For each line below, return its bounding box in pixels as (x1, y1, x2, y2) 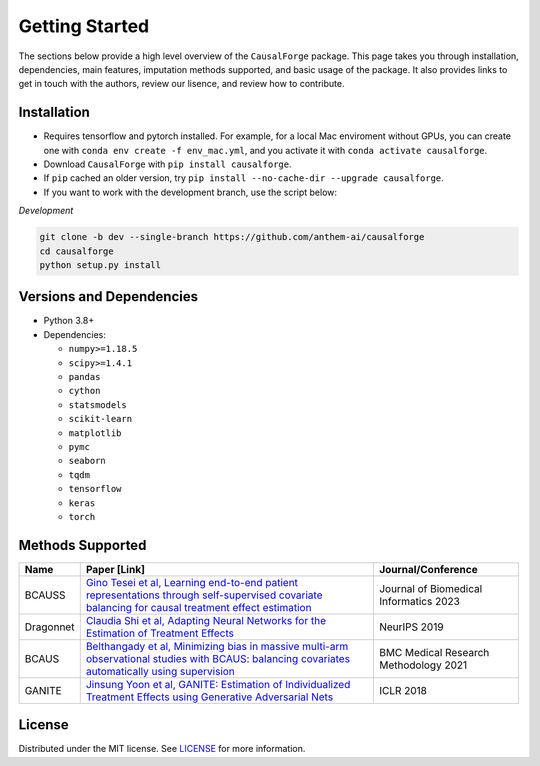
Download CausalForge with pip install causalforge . (43, 158, 292, 170)
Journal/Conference (378, 562, 479, 576)
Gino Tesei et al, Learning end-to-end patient (85, 575, 299, 589)
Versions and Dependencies (18, 288, 199, 305)
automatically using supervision (85, 664, 235, 678)
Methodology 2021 (378, 658, 468, 672)
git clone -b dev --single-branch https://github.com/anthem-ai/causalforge (39, 231, 425, 243)
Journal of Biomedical (378, 581, 483, 595)
